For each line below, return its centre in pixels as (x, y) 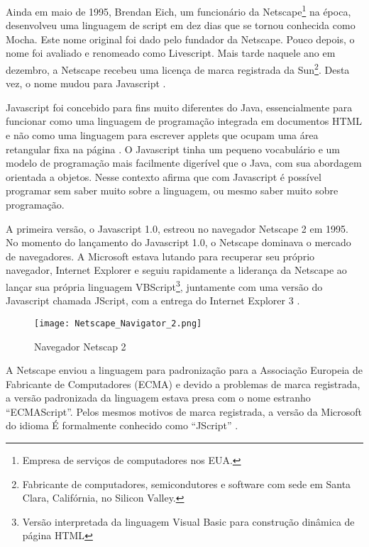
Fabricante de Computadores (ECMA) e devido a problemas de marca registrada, (183, 383)
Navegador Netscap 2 (80, 346)
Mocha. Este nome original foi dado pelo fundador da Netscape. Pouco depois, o (180, 39)
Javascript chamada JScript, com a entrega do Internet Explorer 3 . (153, 300)
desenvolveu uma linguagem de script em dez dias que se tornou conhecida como (181, 25)
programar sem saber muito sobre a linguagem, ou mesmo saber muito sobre (172, 190)
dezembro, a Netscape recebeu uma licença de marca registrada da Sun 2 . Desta (178, 68)
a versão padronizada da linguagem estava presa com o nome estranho (158, 398)
